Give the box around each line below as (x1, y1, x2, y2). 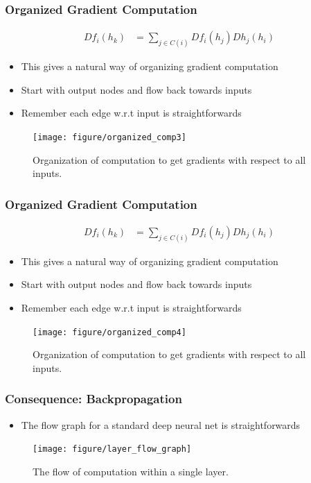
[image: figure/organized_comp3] (33, 132, 186, 142)
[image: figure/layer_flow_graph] (33, 444, 192, 455)
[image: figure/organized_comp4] (33, 327, 186, 337)
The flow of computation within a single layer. (33, 464, 229, 478)
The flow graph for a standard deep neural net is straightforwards (21, 417, 301, 432)
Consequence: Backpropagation (5, 390, 182, 407)
